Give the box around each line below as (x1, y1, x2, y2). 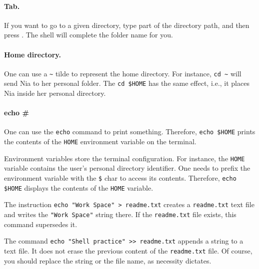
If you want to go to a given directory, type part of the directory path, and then (4, 19, 249, 30)
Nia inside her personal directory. (4, 88, 106, 98)
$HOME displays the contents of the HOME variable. (4, 182, 153, 193)
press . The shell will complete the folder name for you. (4, 29, 173, 40)
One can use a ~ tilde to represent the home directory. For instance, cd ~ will (4, 68, 241, 78)
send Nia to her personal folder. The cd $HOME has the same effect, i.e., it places (4, 78, 249, 88)
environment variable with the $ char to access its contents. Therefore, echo (4, 173, 236, 183)
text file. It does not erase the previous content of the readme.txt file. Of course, (4, 245, 252, 256)
